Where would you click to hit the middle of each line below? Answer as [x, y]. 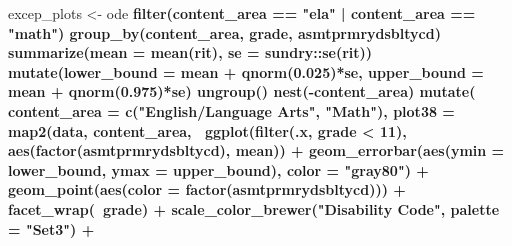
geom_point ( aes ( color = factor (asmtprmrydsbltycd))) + [207, 189]
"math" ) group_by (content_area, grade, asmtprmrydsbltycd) [224, 32]
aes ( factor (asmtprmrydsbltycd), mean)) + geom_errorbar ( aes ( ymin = [256, 150]
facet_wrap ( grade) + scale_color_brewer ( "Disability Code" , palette [254, 208]
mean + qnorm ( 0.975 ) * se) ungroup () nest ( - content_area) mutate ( [242, 91]
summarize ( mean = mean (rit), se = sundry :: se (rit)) [190, 52]
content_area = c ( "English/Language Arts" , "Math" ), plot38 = [231, 110]
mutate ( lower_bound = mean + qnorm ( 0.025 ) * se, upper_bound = [246, 71]
